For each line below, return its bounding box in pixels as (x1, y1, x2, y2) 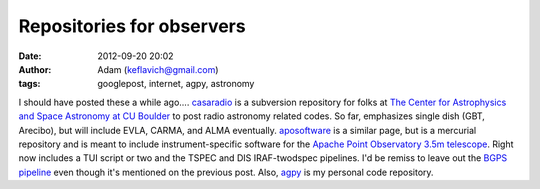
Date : (18, 50, 42, 62)
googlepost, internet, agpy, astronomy (97, 78, 255, 90)
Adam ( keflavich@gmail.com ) (97, 63, 219, 75)
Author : (18, 63, 52, 75)
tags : (18, 78, 41, 90)
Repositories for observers (18, 15, 246, 37)
